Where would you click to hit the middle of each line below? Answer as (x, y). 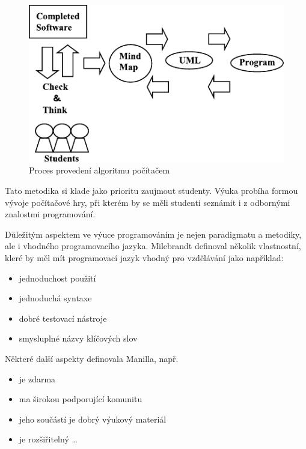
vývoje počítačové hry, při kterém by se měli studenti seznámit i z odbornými (148, 202)
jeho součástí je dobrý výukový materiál (93, 419)
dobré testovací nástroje (63, 318)
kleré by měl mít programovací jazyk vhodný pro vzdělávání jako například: (144, 258)
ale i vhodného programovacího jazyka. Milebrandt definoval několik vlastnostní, (153, 246)
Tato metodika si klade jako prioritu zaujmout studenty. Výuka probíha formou (151, 191)
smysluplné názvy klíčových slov (78, 338)
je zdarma (37, 378)
